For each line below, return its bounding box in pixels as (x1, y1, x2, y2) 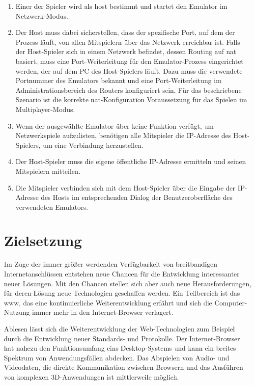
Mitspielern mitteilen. (15, 165, 81, 176)
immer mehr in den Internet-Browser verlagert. (32, 307, 173, 317)
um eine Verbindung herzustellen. (43, 139, 143, 150)
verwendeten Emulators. (15, 201, 88, 212)
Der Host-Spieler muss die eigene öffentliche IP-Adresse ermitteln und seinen (15, 156, 246, 166)
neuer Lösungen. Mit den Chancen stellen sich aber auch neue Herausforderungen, (4, 278, 252, 288)
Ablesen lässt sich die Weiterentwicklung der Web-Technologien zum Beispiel (4, 323, 235, 333)
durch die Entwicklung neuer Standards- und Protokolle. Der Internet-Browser (4, 333, 240, 343)
